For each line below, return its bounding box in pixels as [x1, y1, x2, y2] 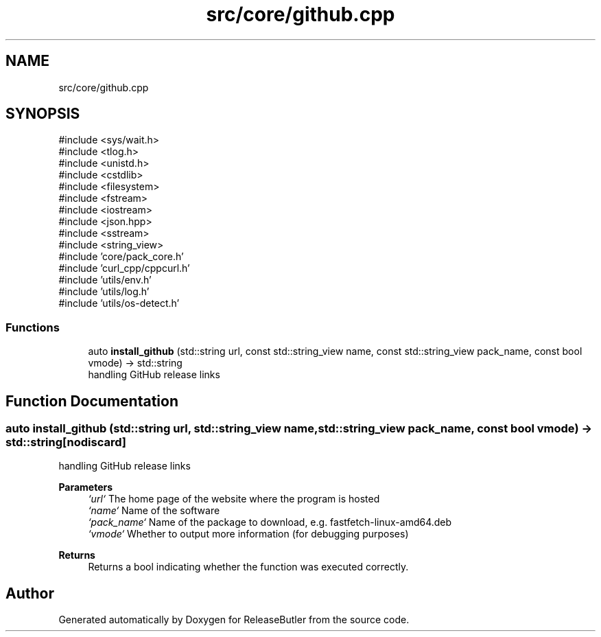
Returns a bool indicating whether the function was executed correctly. [88, 561, 409, 573]
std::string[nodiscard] [5, 435, 126, 450]
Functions [5, 320, 60, 334]
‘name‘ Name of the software [88, 505, 220, 517]
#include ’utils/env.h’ [58, 274, 152, 286]
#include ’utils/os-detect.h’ [58, 297, 180, 310]
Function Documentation [5, 392, 178, 410]
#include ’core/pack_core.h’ [58, 251, 184, 263]
